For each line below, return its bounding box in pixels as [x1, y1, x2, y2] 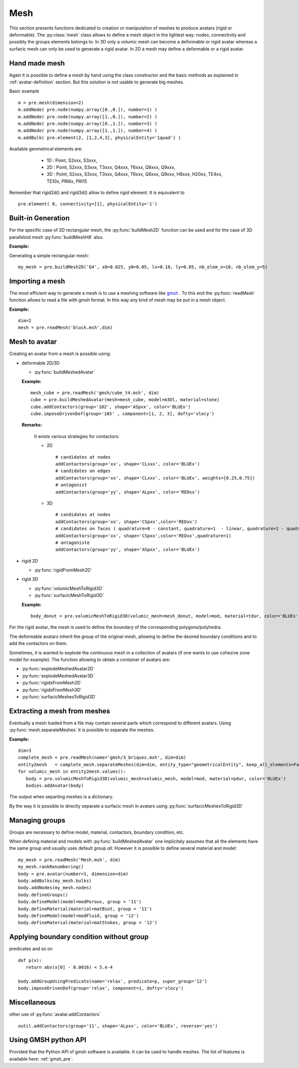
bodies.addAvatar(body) [25, 782, 84, 788]
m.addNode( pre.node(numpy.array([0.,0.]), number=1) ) [18, 107, 157, 112]
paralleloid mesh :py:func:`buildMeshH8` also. [9, 234, 104, 240]
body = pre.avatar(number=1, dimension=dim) [18, 871, 129, 877]
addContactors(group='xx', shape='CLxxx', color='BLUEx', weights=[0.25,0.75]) [55, 475, 255, 481]
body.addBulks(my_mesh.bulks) [18, 878, 92, 884]
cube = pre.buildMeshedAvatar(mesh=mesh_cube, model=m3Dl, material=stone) [30, 397, 220, 403]
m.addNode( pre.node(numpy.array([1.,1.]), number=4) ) [18, 128, 157, 133]
